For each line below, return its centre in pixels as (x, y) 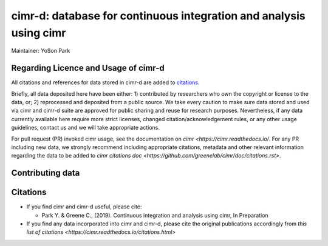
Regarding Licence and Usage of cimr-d (88, 68)
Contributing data (46, 173)
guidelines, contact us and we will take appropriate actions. (86, 128)
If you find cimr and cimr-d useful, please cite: (84, 207)
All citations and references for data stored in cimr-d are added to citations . (105, 82)
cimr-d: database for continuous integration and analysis (159, 16)
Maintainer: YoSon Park (41, 51)
